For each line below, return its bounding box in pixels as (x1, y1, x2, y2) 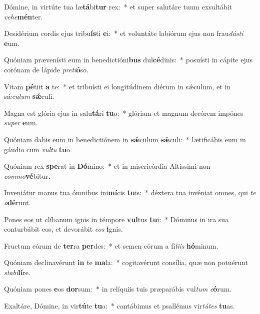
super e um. (4, 117, 38, 128)
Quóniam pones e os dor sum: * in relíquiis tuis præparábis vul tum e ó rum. (4, 284, 232, 294)
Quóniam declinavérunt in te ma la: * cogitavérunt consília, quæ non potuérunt (4, 257, 248, 268)
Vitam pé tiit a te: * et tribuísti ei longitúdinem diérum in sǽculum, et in (4, 81, 231, 91)
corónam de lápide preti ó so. (4, 64, 88, 74)
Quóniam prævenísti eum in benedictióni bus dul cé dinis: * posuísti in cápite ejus (4, 54, 253, 65)
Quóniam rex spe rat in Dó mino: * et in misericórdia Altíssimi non (4, 161, 210, 171)
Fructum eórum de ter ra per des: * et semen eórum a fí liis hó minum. (4, 240, 218, 251)
